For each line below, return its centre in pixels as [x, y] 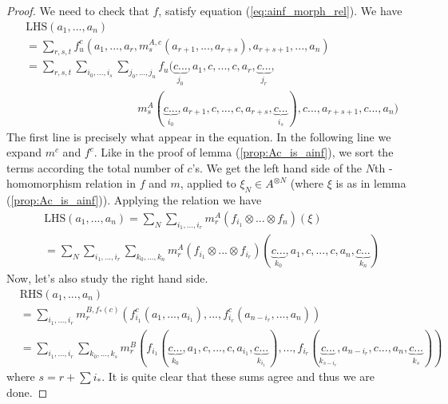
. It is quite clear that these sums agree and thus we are [238, 376]
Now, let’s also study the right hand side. [107, 278]
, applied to [208, 183]
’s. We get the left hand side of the [277, 167]
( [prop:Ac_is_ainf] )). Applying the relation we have [134, 200]
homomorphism [44, 183]
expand [24, 152]
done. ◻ [27, 392]
